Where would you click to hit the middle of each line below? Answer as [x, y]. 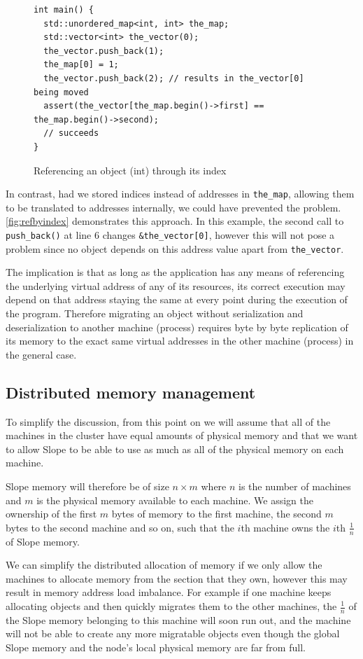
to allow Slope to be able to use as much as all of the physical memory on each [175, 449]
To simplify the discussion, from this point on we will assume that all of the [168, 421]
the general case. [41, 354]
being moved [61, 92]
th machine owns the [285, 527]
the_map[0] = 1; [81, 65]
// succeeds [71, 133]
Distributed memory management [131, 392]
